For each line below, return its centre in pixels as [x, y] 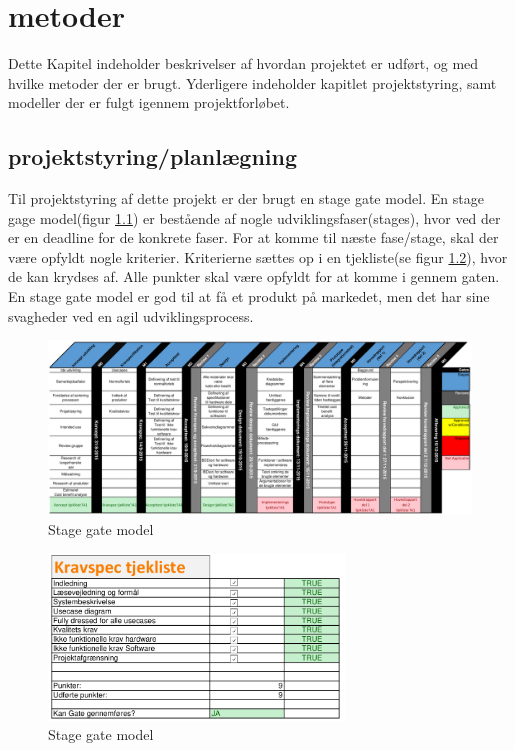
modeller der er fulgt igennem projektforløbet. [149, 102]
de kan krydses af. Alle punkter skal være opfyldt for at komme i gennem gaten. [254, 276]
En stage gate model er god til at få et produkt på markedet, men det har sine [249, 296]
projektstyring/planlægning [153, 156]
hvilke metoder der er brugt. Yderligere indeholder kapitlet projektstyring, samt [252, 82]
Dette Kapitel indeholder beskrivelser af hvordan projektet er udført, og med [243, 63]
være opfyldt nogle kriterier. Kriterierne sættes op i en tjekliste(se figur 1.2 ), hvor [258, 256]
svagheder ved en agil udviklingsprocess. [131, 315]
